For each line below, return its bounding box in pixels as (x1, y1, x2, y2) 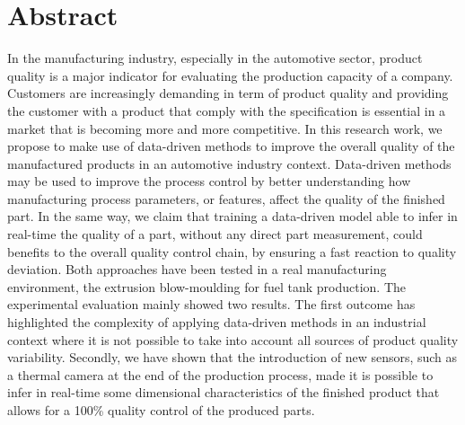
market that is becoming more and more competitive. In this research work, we (7, 119, 443, 137)
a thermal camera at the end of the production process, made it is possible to (7, 365, 434, 384)
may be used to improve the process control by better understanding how (7, 172, 411, 190)
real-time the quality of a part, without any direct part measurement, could (7, 225, 423, 243)
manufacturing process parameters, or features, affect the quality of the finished (7, 189, 445, 208)
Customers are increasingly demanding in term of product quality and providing (7, 84, 449, 102)
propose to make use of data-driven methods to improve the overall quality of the (7, 137, 455, 155)
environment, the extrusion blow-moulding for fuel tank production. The (7, 277, 407, 296)
